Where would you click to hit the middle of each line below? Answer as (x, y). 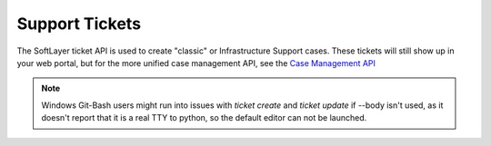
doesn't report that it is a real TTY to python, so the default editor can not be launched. (204, 118)
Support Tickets (79, 24)
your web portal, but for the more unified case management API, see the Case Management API (196, 63)
